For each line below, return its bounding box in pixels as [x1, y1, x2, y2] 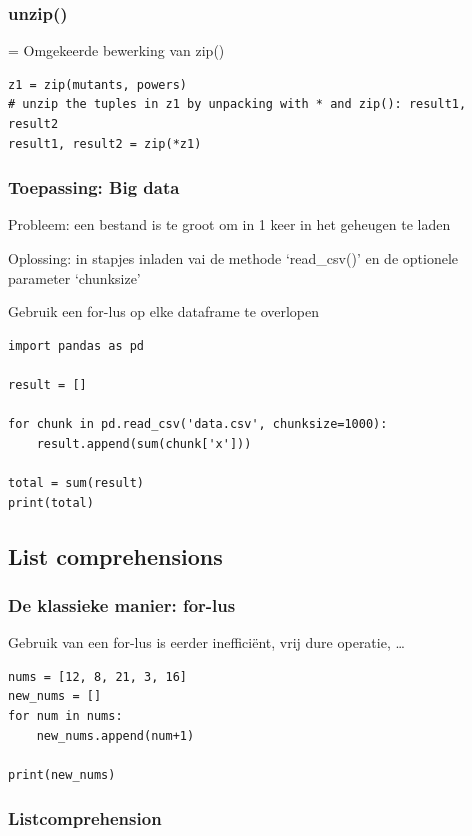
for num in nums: [8, 708, 123, 723]
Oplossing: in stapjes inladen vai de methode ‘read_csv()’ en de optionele [8, 248, 458, 268]
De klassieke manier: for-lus [8, 592, 236, 617]
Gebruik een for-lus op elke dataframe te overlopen [8, 301, 320, 322]
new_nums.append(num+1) [36, 728, 195, 743]
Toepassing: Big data [8, 175, 180, 200]
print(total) [8, 495, 94, 510]
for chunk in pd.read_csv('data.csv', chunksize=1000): [8, 417, 388, 432]
